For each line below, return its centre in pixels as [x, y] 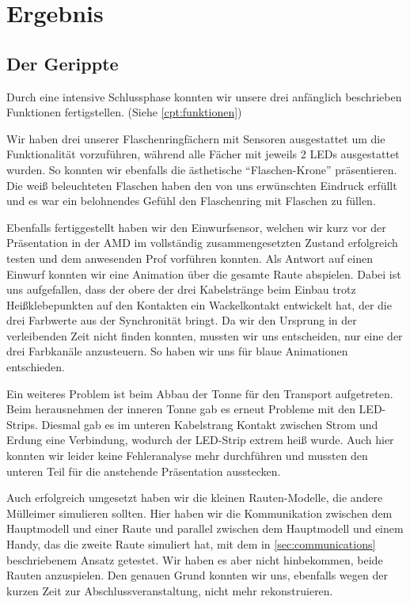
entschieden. [36, 367]
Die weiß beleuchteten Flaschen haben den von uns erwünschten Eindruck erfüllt [202, 185]
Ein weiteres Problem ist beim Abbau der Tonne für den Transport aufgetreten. [200, 393]
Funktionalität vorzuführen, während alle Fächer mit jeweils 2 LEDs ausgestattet [203, 154]
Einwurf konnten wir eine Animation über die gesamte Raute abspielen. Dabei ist [204, 274]
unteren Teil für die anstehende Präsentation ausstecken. [144, 471]
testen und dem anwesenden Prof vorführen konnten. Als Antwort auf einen [190, 258]
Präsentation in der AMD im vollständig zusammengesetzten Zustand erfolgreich [202, 243]
